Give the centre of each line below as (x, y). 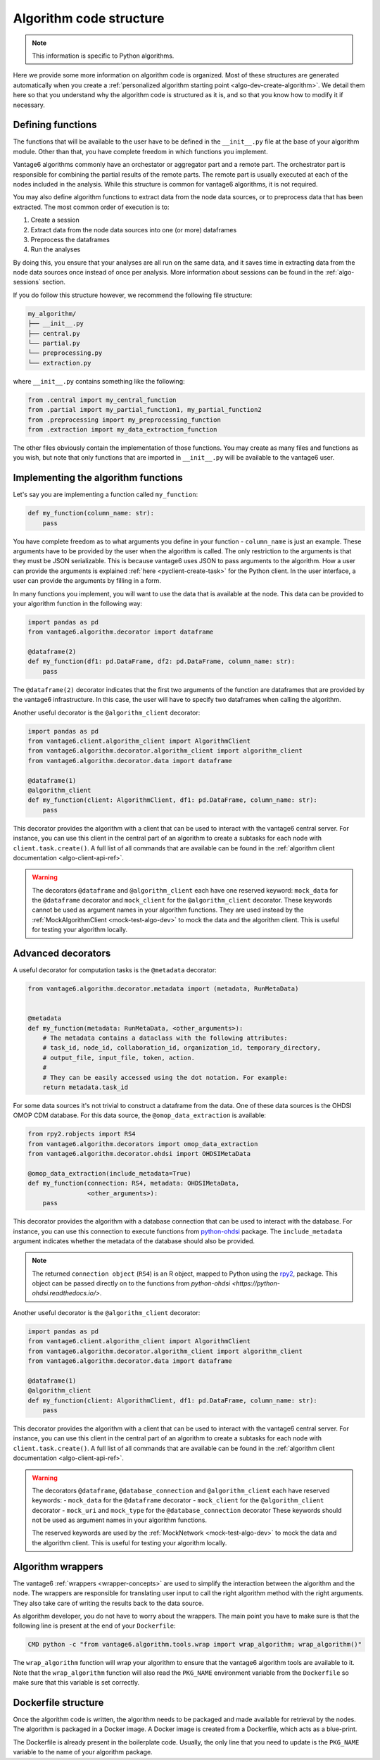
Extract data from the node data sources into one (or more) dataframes (134, 230)
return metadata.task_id (85, 1087)
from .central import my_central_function (102, 400)
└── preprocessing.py (65, 353)
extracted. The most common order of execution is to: (91, 207)
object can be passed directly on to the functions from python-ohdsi (131, 1283)
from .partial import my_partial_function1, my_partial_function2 (145, 410)
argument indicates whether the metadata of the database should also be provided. (134, 1241)
